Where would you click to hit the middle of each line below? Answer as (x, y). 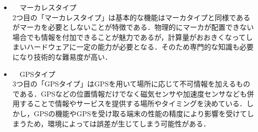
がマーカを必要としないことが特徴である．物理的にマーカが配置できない (133, 27)
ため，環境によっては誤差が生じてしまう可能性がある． (118, 123)
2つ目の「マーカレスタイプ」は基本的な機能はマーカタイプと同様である (131, 17)
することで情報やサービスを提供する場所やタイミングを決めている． (133, 103)
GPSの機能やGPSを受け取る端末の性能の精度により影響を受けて (140, 113)
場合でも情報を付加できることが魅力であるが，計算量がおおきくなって (129, 37)
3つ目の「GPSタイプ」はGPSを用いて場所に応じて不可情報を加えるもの (131, 84)
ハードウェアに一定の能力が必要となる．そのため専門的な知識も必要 (140, 47)
